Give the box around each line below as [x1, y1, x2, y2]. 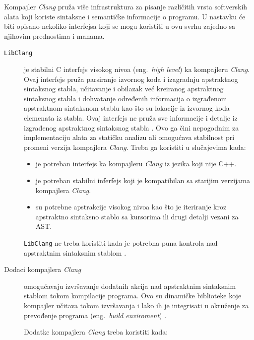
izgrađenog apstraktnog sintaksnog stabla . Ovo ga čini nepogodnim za [24, 122, 239, 133]
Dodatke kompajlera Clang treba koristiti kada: [24, 327, 168, 337]
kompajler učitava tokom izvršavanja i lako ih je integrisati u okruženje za [24, 300, 249, 310]
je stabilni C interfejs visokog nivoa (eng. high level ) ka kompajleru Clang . [24, 64, 250, 74]
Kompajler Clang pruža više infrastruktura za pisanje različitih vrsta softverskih [4, 1, 248, 11]
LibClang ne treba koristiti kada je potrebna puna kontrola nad [24, 237, 218, 248]
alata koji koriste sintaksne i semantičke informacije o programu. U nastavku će [4, 11, 246, 21]
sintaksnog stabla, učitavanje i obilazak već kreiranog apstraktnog [24, 83, 224, 94]
